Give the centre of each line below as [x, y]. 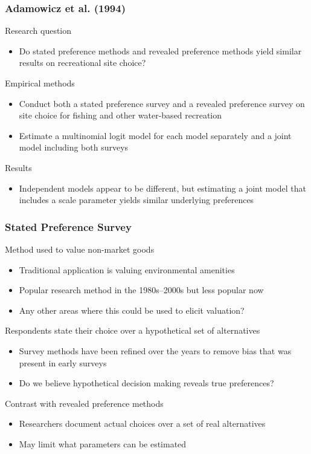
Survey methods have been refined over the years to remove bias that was [155, 350]
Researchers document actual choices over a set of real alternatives [142, 423]
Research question [38, 31]
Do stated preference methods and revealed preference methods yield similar [160, 50]
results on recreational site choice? [82, 63]
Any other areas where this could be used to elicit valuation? [132, 310]
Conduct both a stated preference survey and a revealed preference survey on [162, 103]
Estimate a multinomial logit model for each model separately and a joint [155, 135]
